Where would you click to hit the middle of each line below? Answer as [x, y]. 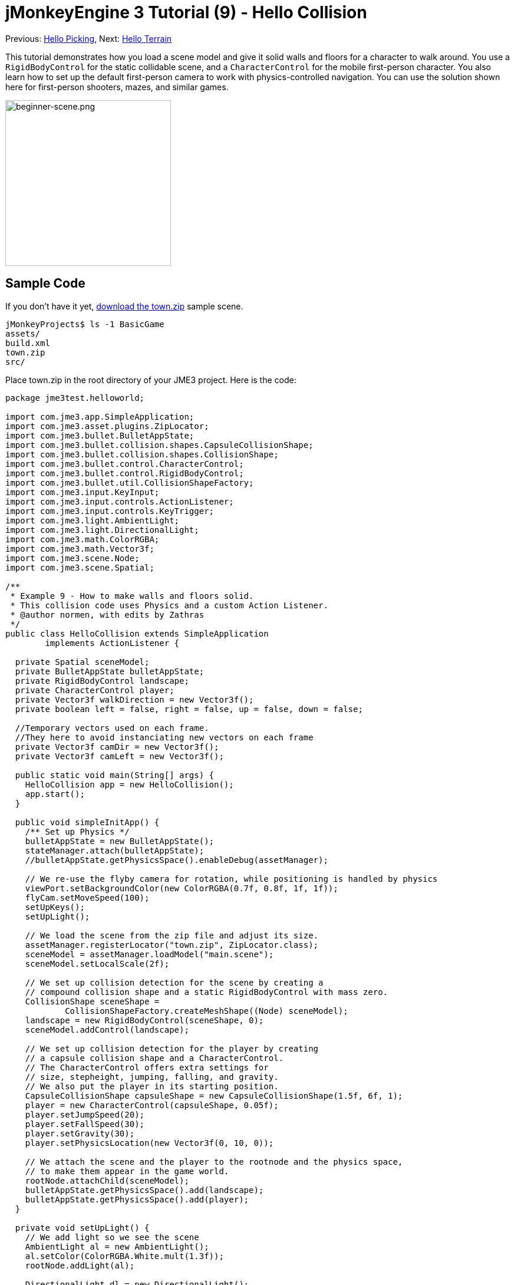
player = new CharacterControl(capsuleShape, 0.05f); [152, 1105]
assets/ [23, 333]
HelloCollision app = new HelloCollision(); [129, 784]
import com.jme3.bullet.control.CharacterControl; [125, 464]
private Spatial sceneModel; [82, 662]
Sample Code [45, 284]
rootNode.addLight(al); [80, 1265]
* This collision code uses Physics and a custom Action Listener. [169, 605]
